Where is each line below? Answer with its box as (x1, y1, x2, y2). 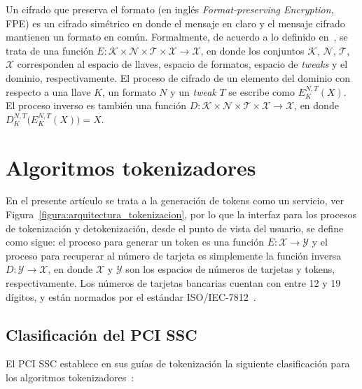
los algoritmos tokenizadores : (6, 370, 134, 385)
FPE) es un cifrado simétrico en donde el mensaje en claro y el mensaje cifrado (6, 15, 345, 30)
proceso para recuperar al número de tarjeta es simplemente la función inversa (6, 248, 342, 262)
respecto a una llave (6, 84, 91, 99)
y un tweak (170, 84, 216, 99)
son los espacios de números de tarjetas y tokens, (125, 262, 335, 276)
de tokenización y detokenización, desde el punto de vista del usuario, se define (6, 220, 344, 235)
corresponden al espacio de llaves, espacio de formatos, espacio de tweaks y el (17, 57, 348, 71)
